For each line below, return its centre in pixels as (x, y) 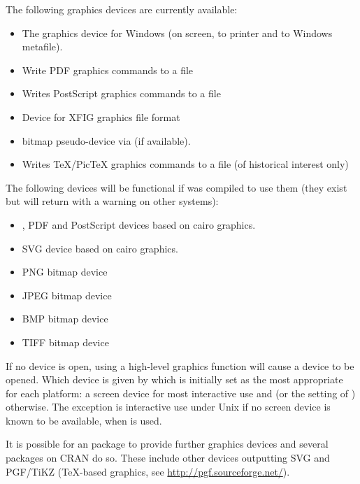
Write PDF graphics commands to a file (108, 70)
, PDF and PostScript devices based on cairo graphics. (139, 224)
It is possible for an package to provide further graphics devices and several (167, 444)
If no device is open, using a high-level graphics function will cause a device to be (180, 365)
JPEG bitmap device (67, 295)
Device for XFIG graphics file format (101, 116)
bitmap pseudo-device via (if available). (106, 140)
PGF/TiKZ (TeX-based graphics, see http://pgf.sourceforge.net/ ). (148, 471)
